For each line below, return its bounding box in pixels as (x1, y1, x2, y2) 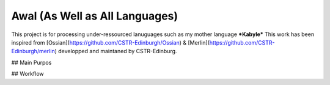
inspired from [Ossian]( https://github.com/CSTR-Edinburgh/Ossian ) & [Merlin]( (11, 39, 210, 46)
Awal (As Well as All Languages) (11, 9, 178, 23)
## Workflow (11, 70, 44, 78)
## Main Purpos (11, 59, 52, 66)
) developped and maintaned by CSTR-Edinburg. (54, 48, 177, 55)
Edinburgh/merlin (11, 48, 55, 55)
